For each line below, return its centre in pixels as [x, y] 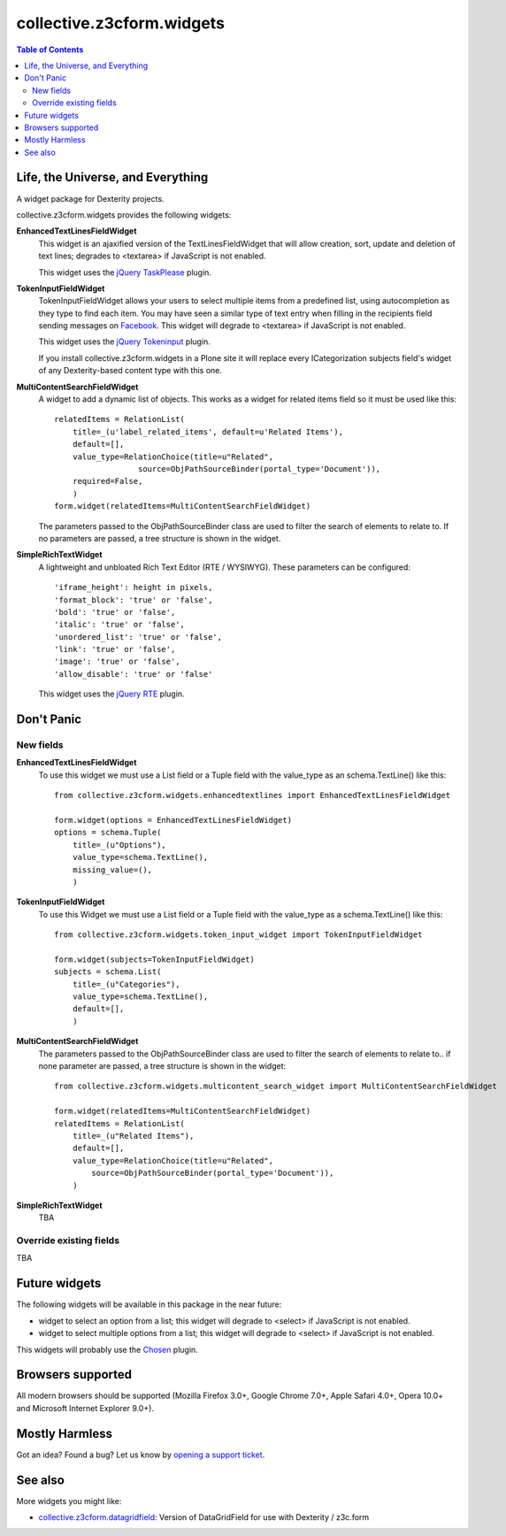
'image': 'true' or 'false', [117, 662]
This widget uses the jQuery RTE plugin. [111, 694]
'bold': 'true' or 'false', [115, 612]
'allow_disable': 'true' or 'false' [134, 674]
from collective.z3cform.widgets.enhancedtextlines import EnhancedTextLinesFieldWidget [253, 795]
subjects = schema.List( [108, 972]
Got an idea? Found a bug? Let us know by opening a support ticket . [141, 1455]
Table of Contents [50, 50]
